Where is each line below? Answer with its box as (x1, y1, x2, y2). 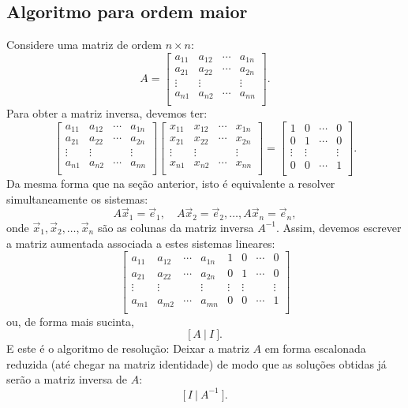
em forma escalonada (264, 340, 366, 357)
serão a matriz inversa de (6, 371, 128, 387)
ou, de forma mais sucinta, (6, 313, 134, 329)
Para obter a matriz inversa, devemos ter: (6, 105, 208, 122)
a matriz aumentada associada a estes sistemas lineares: (6, 234, 275, 251)
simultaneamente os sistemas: (6, 190, 148, 207)
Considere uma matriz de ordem (6, 36, 162, 53)
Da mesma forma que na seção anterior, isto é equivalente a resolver (6, 175, 335, 192)
